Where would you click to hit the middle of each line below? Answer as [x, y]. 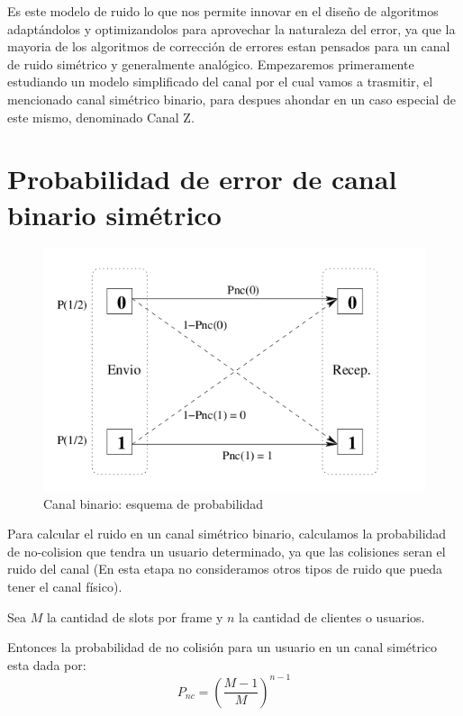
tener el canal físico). [65, 586]
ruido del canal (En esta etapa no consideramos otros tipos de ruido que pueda [225, 569]
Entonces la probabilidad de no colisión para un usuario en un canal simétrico [222, 647]
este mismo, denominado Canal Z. [101, 117]
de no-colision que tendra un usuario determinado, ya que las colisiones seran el [227, 551]
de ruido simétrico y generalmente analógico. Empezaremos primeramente [211, 63]
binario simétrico [114, 214]
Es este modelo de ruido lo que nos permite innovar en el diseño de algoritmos [223, 11]
